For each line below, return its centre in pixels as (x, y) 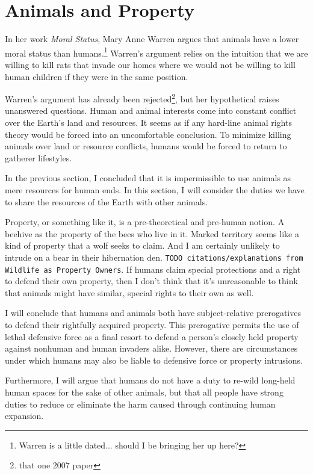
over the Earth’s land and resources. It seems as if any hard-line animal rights (148, 122)
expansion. (24, 416)
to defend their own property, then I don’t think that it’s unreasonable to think (151, 281)
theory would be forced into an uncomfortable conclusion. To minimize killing (148, 134)
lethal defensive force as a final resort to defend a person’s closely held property (152, 336)
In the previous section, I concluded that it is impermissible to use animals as (148, 178)
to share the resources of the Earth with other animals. (107, 201)
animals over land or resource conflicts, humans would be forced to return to (146, 146)
